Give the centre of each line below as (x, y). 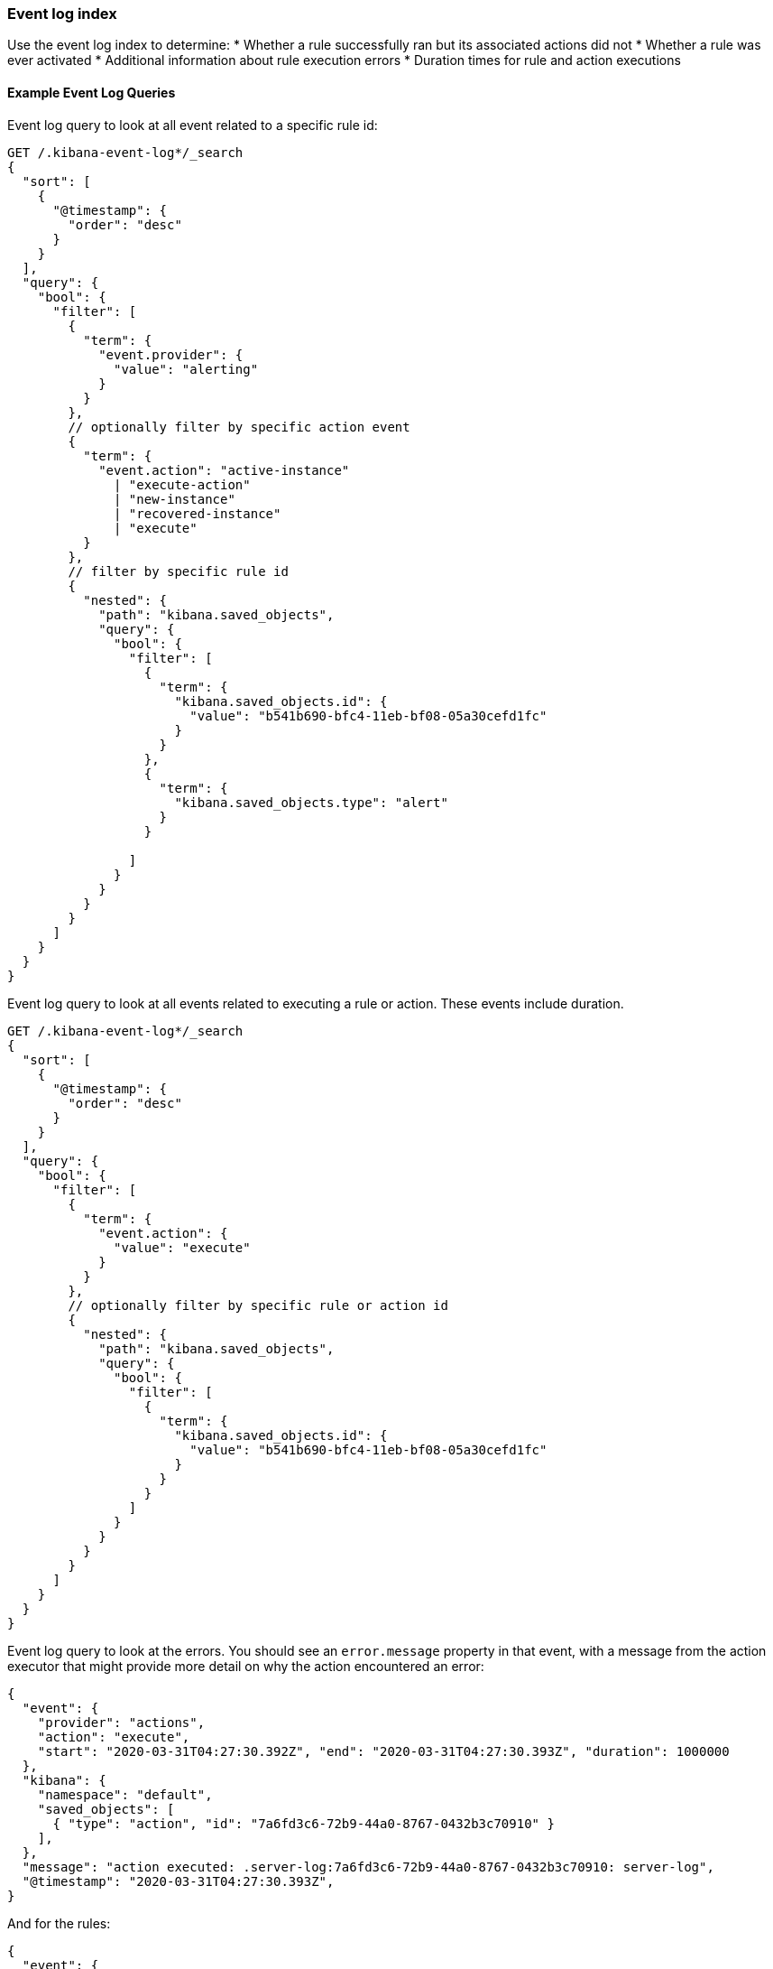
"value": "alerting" (186, 369)
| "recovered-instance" (198, 513)
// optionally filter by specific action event (239, 427)
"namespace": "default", (125, 1794)
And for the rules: (59, 1923)
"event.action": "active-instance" (224, 470)
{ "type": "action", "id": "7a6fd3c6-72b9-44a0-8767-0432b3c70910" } (304, 1823)
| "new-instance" (175, 499)
